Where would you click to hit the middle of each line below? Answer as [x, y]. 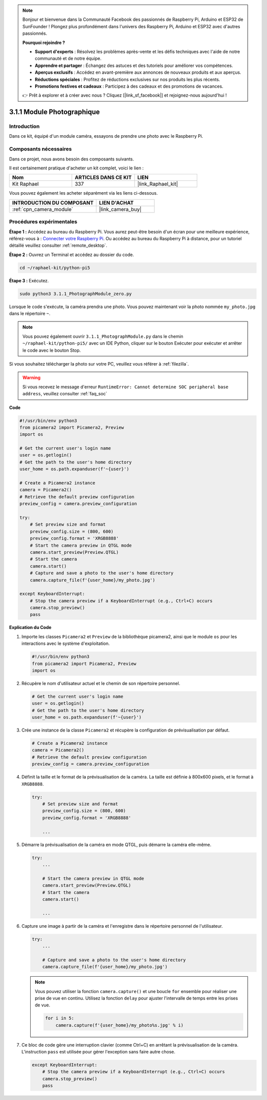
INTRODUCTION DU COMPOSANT [53, 203]
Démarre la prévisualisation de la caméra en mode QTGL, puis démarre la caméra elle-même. [116, 844]
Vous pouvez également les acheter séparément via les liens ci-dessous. [84, 193]
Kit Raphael [25, 184]
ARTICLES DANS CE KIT [103, 177]
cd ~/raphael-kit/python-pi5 [55, 268]
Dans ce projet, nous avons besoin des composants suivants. [72, 159]
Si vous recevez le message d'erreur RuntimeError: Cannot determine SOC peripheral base [125, 387]
